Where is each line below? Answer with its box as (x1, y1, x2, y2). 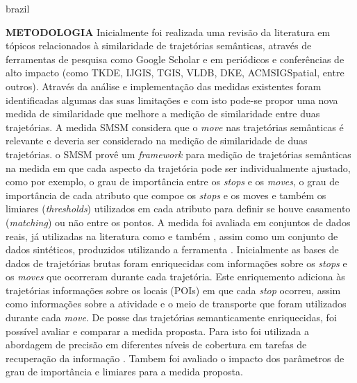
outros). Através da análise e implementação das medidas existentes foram (6, 78, 322, 93)
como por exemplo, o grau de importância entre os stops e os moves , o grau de (6, 174, 340, 189)
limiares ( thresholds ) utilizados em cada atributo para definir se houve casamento (6, 201, 351, 216)
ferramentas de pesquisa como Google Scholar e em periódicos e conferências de (6, 51, 344, 66)
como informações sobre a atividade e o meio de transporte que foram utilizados (6, 296, 347, 311)
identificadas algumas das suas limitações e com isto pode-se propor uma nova (6, 92, 338, 107)
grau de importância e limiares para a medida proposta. (6, 364, 243, 379)
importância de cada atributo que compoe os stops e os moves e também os (6, 187, 326, 202)
